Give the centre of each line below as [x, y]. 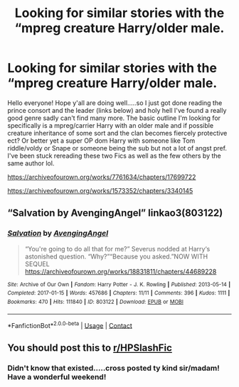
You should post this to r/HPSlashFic [90, 348]
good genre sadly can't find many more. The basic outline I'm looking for [114, 118]
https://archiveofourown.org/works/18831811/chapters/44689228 [121, 271]
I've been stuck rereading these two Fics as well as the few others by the [115, 156]
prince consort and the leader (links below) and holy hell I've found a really [117, 110]
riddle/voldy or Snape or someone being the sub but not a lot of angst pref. [117, 148]
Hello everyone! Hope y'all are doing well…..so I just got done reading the [115, 103]
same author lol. [31, 163]
